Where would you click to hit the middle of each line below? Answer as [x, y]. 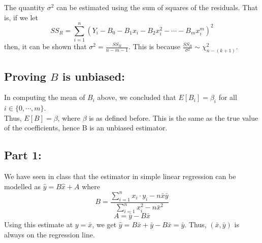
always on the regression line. [50, 234]
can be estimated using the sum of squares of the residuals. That [157, 7]
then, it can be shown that [45, 46]
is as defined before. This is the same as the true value [174, 117]
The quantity [25, 7]
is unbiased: [93, 76]
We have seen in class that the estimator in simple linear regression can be [120, 176]
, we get [104, 224]
